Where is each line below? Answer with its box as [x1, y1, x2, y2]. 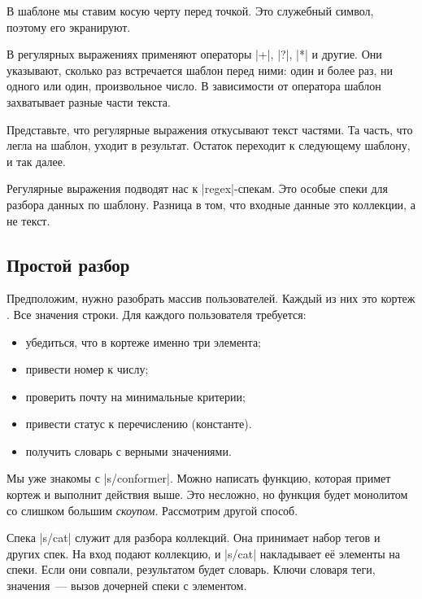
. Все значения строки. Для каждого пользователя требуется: [7, 305, 307, 322]
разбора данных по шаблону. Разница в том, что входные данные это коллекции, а [7, 195, 415, 212]
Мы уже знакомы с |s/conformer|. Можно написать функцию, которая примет [7, 470, 391, 487]
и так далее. [7, 152, 66, 169]
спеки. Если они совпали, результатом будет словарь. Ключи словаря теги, [7, 561, 376, 578]
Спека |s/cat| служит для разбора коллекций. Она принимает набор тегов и [7, 529, 381, 546]
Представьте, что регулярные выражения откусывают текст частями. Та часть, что [7, 120, 413, 138]
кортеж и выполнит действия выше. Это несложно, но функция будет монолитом [7, 486, 408, 503]
